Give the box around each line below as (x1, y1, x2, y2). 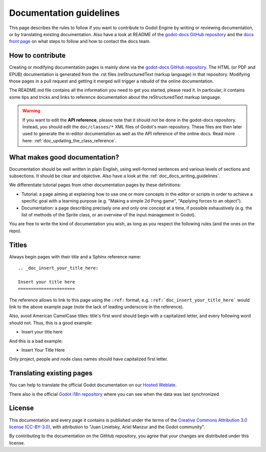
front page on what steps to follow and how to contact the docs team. (9, 39, 151, 44)
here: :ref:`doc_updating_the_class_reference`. (22, 137, 117, 143)
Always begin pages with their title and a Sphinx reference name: (9, 253, 141, 259)
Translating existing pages (9, 369, 93, 377)
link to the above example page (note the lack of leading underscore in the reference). (9, 304, 184, 310)
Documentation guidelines (9, 7, 120, 18)
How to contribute (9, 51, 66, 60)
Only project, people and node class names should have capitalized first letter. (9, 356, 168, 362)
